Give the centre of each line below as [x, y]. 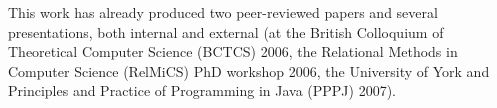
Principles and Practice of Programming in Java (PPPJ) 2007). [202, 90]
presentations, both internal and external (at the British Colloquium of [226, 31]
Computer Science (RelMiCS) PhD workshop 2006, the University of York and [249, 70]
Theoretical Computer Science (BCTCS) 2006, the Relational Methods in [233, 51]
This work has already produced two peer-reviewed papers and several [223, 12]
